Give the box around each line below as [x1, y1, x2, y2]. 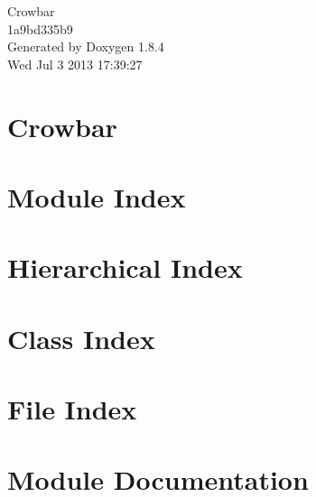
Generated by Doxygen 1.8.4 [7, 37, 164, 56]
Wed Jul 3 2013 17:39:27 [7, 54, 143, 73]
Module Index [7, 178, 186, 215]
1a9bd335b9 [7, 19, 73, 38]
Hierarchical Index [7, 249, 243, 286]
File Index [7, 391, 137, 428]
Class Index [7, 319, 155, 356]
